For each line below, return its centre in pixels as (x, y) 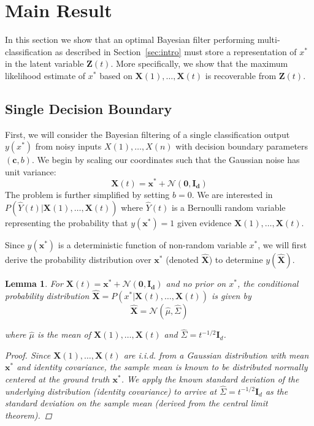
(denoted (182, 260)
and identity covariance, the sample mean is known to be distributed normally (162, 367)
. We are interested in (232, 194)
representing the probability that (67, 223)
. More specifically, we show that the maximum (199, 63)
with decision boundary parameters (242, 146)
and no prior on (196, 283)
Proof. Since (28, 355)
